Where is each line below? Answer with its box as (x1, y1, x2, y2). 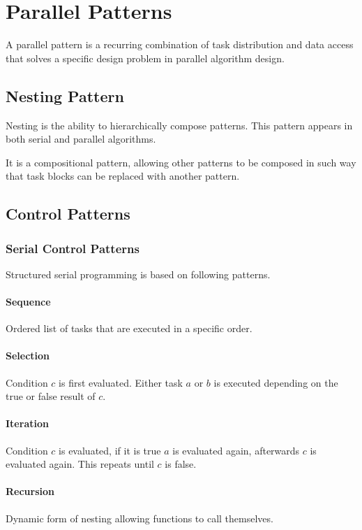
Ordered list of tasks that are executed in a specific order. (6, 321, 252, 336)
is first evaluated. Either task (59, 375, 183, 389)
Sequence (6, 294, 51, 309)
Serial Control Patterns (6, 239, 139, 257)
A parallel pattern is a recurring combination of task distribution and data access (6, 37, 354, 52)
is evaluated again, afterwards (172, 443, 300, 457)
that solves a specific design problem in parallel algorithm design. (6, 50, 285, 65)
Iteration (6, 416, 49, 431)
